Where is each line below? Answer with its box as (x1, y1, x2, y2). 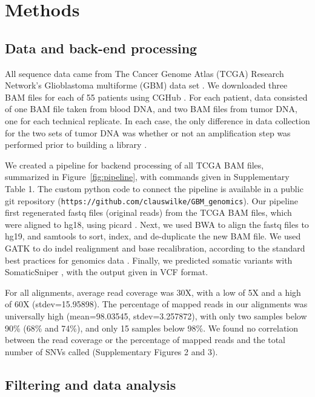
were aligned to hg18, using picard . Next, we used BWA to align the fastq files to (5, 218, 309, 230)
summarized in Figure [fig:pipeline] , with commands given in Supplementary (5, 170, 290, 183)
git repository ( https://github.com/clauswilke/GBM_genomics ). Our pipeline (5, 194, 299, 207)
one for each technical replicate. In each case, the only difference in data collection (5, 114, 310, 127)
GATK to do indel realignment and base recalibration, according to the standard (5, 241, 305, 254)
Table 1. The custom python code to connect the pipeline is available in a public (5, 182, 303, 195)
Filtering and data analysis (5, 375, 176, 393)
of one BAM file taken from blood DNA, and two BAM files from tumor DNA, (5, 102, 297, 115)
